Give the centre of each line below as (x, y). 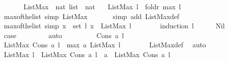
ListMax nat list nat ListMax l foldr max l (102, 6)
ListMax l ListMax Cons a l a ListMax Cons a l (87, 54)
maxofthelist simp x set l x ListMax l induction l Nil (114, 26)
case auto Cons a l (64, 35)
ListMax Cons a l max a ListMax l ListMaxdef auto (105, 45)
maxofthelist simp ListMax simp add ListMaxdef (92, 16)
